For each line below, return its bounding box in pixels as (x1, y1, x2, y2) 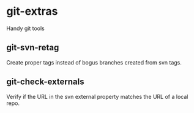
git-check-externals (6, 77, 84, 87)
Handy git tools (6, 25, 45, 32)
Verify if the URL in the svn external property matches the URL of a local (6, 93, 188, 100)
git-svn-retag (6, 42, 59, 53)
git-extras (6, 4, 58, 18)
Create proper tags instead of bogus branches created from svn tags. (6, 58, 182, 66)
